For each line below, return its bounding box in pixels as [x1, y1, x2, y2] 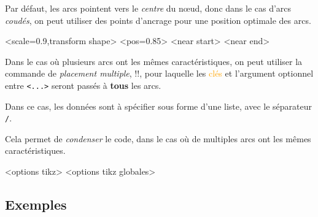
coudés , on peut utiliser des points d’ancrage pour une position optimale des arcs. [5, 13, 311, 26]
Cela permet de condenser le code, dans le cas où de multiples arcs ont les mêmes [5, 132, 311, 145]
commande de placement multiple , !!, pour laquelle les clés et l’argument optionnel [5, 67, 314, 80]
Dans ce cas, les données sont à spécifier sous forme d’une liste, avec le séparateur [5, 99, 312, 112]
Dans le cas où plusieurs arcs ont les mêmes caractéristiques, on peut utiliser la [5, 55, 303, 67]
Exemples [5, 195, 67, 214]
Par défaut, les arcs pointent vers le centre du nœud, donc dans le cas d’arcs [5, 2, 292, 14]
